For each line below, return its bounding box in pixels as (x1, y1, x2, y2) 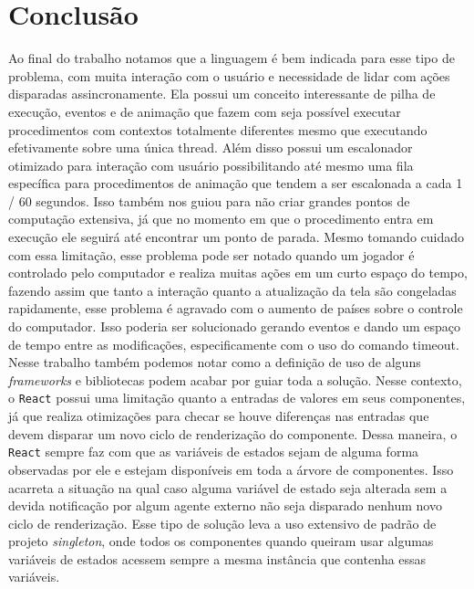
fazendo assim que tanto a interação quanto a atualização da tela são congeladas (8, 280, 457, 300)
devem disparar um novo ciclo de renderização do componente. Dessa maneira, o (8, 424, 458, 443)
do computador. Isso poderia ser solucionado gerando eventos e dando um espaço (8, 317, 461, 336)
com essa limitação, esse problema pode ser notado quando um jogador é (8, 245, 415, 264)
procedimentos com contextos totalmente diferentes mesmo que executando (8, 120, 428, 139)
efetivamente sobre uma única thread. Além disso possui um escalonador (8, 138, 413, 157)
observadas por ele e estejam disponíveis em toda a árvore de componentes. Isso (8, 459, 454, 479)
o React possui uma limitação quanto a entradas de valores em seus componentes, (8, 388, 466, 407)
